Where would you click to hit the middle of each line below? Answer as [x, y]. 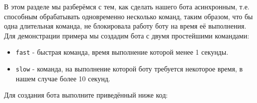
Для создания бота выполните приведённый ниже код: [86, 95]
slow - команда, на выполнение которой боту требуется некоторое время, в [129, 69]
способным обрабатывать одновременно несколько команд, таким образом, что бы [128, 16]
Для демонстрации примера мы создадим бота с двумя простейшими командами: [127, 35]
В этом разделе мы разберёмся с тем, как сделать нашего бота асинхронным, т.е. [127, 6]
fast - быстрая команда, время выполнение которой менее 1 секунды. [122, 52]
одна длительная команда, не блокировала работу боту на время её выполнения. [125, 26]
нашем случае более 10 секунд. [63, 78]
